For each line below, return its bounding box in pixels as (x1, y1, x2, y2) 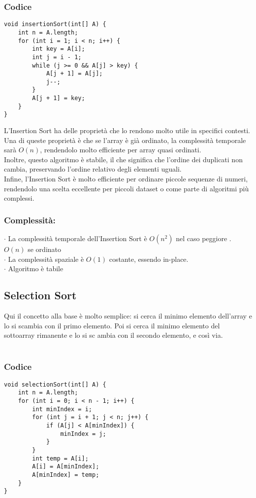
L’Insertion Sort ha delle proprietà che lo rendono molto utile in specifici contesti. (4, 125, 250, 136)
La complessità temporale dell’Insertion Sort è (8, 233, 147, 244)
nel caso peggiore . (176, 233, 231, 244)
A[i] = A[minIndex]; (32, 463, 99, 470)
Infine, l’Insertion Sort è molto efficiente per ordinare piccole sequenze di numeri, (4, 174, 248, 184)
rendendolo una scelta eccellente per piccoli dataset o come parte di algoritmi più (4, 183, 249, 193)
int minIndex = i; (32, 405, 92, 413)
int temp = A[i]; (32, 455, 89, 462)
